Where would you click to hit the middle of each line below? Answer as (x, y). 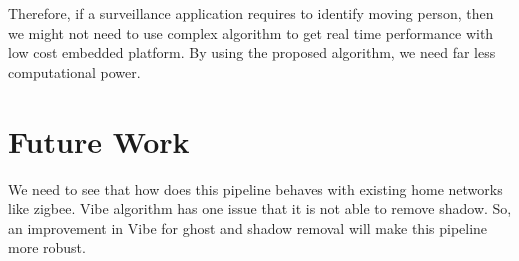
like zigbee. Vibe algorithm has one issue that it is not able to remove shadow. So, (260, 208)
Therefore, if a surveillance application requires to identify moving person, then (251, 13)
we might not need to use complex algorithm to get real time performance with (251, 32)
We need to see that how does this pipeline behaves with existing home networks (255, 188)
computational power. (74, 71)
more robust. (47, 247)
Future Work (99, 140)
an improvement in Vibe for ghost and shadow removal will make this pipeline (248, 227)
